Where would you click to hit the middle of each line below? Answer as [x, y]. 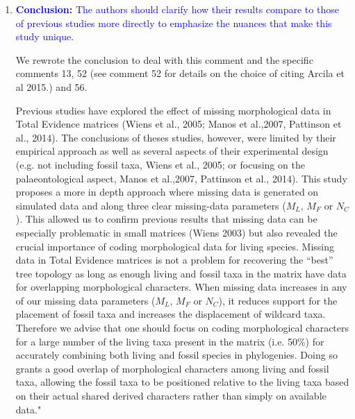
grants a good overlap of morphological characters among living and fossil [172, 368]
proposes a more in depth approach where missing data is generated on [167, 192]
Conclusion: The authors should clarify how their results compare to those [177, 9]
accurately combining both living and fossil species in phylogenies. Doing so [176, 355]
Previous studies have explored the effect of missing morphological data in [173, 110]
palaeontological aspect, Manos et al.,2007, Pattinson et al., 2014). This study [181, 178]
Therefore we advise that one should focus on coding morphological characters [182, 328]
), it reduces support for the [278, 300]
